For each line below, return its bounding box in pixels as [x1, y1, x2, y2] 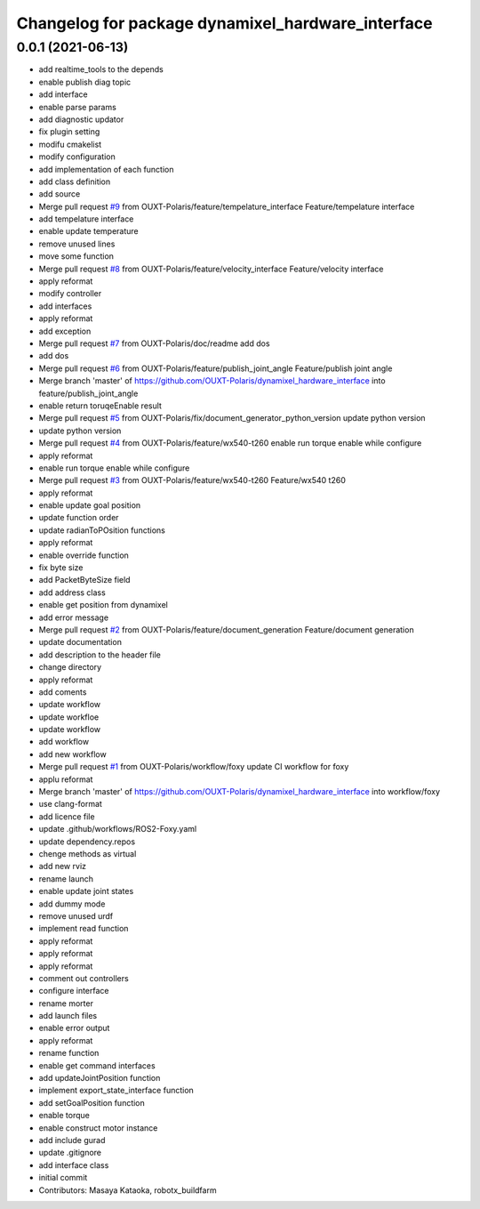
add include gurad [38, 1134, 106, 1145]
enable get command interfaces [38, 1060, 156, 1071]
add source [38, 189, 81, 199]
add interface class [38, 1159, 109, 1170]
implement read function [38, 923, 129, 934]
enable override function [38, 550, 129, 560]
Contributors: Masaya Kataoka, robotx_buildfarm [38, 1184, 217, 1196]
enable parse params [38, 101, 117, 112]
